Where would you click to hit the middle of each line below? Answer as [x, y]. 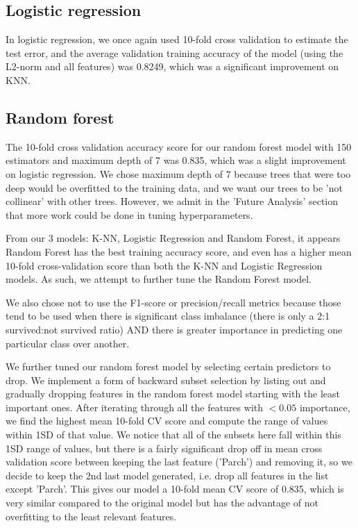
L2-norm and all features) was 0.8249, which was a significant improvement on [172, 66]
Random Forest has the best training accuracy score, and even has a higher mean [179, 251]
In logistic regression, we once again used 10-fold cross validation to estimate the [177, 39]
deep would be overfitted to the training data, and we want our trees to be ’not [174, 187]
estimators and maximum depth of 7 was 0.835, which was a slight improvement [176, 160]
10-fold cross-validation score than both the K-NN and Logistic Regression [164, 265]
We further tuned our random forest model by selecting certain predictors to [168, 366]
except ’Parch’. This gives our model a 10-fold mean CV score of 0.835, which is [175, 489]
